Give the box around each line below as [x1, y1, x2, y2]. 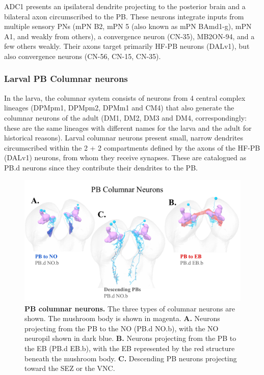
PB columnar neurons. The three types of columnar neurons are [24, 303, 235, 313]
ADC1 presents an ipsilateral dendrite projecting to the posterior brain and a [4, 1, 246, 11]
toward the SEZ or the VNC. [24, 363, 115, 373]
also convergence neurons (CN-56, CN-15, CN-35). [4, 50, 161, 61]
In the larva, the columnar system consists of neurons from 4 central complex [4, 92, 246, 103]
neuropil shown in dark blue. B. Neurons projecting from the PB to [24, 333, 236, 343]
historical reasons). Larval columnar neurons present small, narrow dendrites [4, 132, 243, 143]
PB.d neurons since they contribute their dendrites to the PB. [4, 162, 198, 172]
